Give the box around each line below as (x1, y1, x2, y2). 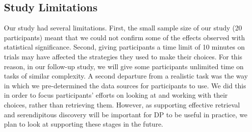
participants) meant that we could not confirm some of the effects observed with (4, 32, 245, 42)
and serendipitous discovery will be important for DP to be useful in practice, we (4, 109, 248, 119)
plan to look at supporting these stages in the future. (4, 119, 163, 129)
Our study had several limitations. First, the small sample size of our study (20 (4, 23, 242, 33)
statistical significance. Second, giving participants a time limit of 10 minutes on (4, 42, 245, 52)
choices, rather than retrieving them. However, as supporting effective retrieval (4, 99, 240, 109)
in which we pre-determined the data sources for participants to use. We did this (4, 80, 246, 90)
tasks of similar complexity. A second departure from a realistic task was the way (4, 71, 248, 81)
